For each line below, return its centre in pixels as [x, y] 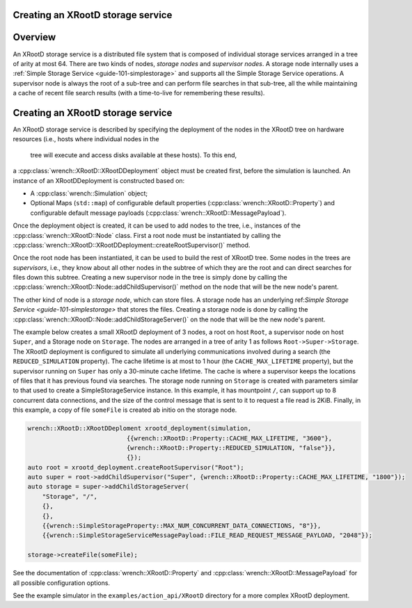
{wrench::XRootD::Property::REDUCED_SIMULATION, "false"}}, [231, 448]
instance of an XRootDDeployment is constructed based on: [99, 180]
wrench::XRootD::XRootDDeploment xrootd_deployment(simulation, [140, 429]
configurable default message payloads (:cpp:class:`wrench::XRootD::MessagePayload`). [158, 213]
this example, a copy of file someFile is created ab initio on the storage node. [125, 410]
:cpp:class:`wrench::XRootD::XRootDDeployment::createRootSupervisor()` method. [132, 245]
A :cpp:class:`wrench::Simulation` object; [89, 193]
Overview [34, 37]
